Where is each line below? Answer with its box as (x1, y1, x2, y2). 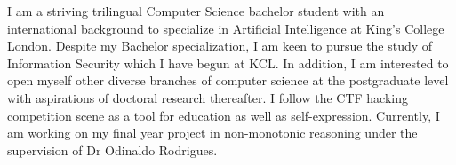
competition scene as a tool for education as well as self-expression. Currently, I (7, 106, 440, 124)
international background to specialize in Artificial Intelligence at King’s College (7, 19, 444, 37)
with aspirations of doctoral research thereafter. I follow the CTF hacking (7, 88, 408, 106)
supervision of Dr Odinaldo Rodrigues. (7, 140, 218, 159)
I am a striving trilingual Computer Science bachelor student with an (7, 2, 385, 20)
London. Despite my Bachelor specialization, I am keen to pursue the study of (7, 36, 433, 55)
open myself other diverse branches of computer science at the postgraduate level (7, 71, 449, 90)
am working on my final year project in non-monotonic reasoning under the (7, 123, 418, 142)
